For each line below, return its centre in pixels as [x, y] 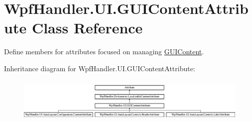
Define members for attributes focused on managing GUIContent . [104, 52]
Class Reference [87, 28]
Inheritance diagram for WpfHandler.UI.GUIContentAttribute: [100, 68]
